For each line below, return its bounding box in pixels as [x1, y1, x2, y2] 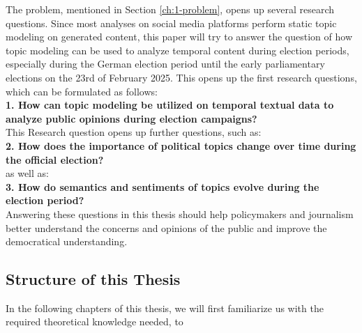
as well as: [6, 166, 49, 180]
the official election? [6, 152, 104, 166]
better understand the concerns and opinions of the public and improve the [6, 220, 327, 235]
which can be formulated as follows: [6, 84, 158, 98]
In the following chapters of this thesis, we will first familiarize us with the [6, 300, 324, 315]
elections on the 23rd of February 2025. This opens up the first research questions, [6, 70, 357, 84]
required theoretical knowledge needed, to [6, 314, 183, 329]
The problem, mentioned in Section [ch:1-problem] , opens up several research [6, 2, 334, 16]
